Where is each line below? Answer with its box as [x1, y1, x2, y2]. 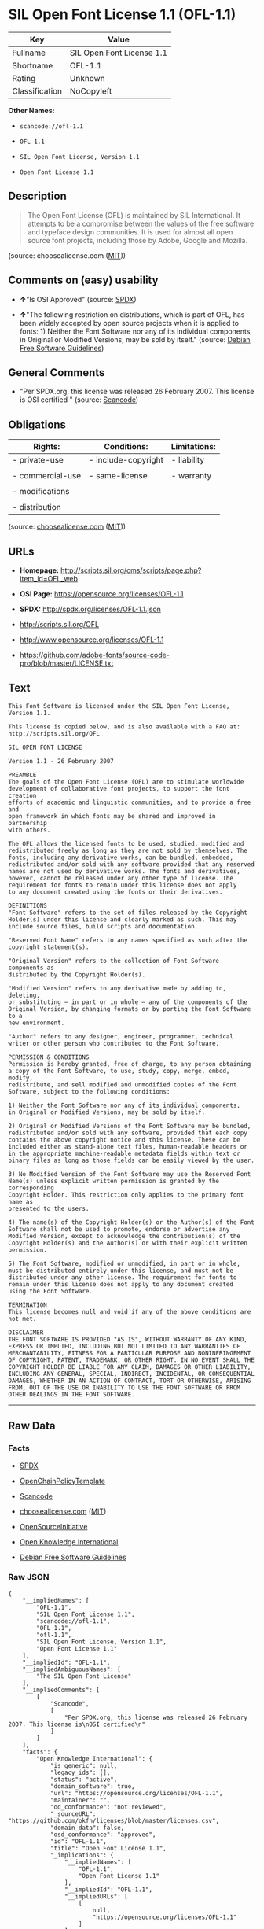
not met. [8, 1315, 37, 1322]
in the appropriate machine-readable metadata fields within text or [8, 1149, 241, 1157]
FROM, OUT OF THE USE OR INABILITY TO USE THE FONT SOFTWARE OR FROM [8, 1383, 241, 1392]
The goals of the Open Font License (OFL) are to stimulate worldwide [8, 777, 244, 786]
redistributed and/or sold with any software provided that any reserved [8, 860, 255, 869]
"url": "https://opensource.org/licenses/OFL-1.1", [49, 1789, 223, 1797]
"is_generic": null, [49, 1761, 118, 1769]
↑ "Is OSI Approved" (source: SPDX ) [19, 294, 137, 304]
